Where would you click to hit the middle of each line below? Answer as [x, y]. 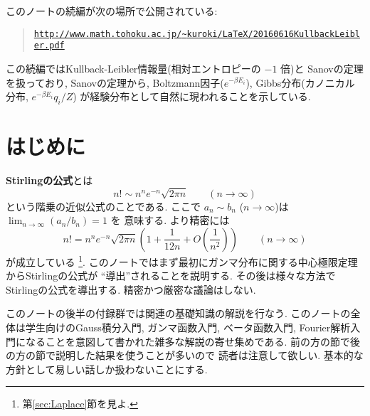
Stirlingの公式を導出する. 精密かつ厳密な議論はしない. [131, 289]
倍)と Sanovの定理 [322, 68]
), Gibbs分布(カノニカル [300, 82]
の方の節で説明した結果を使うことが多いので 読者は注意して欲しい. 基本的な [185, 355]
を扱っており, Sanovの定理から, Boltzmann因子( [115, 82]
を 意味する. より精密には [170, 220]
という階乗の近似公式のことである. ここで [103, 206]
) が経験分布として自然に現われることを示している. [192, 96]
